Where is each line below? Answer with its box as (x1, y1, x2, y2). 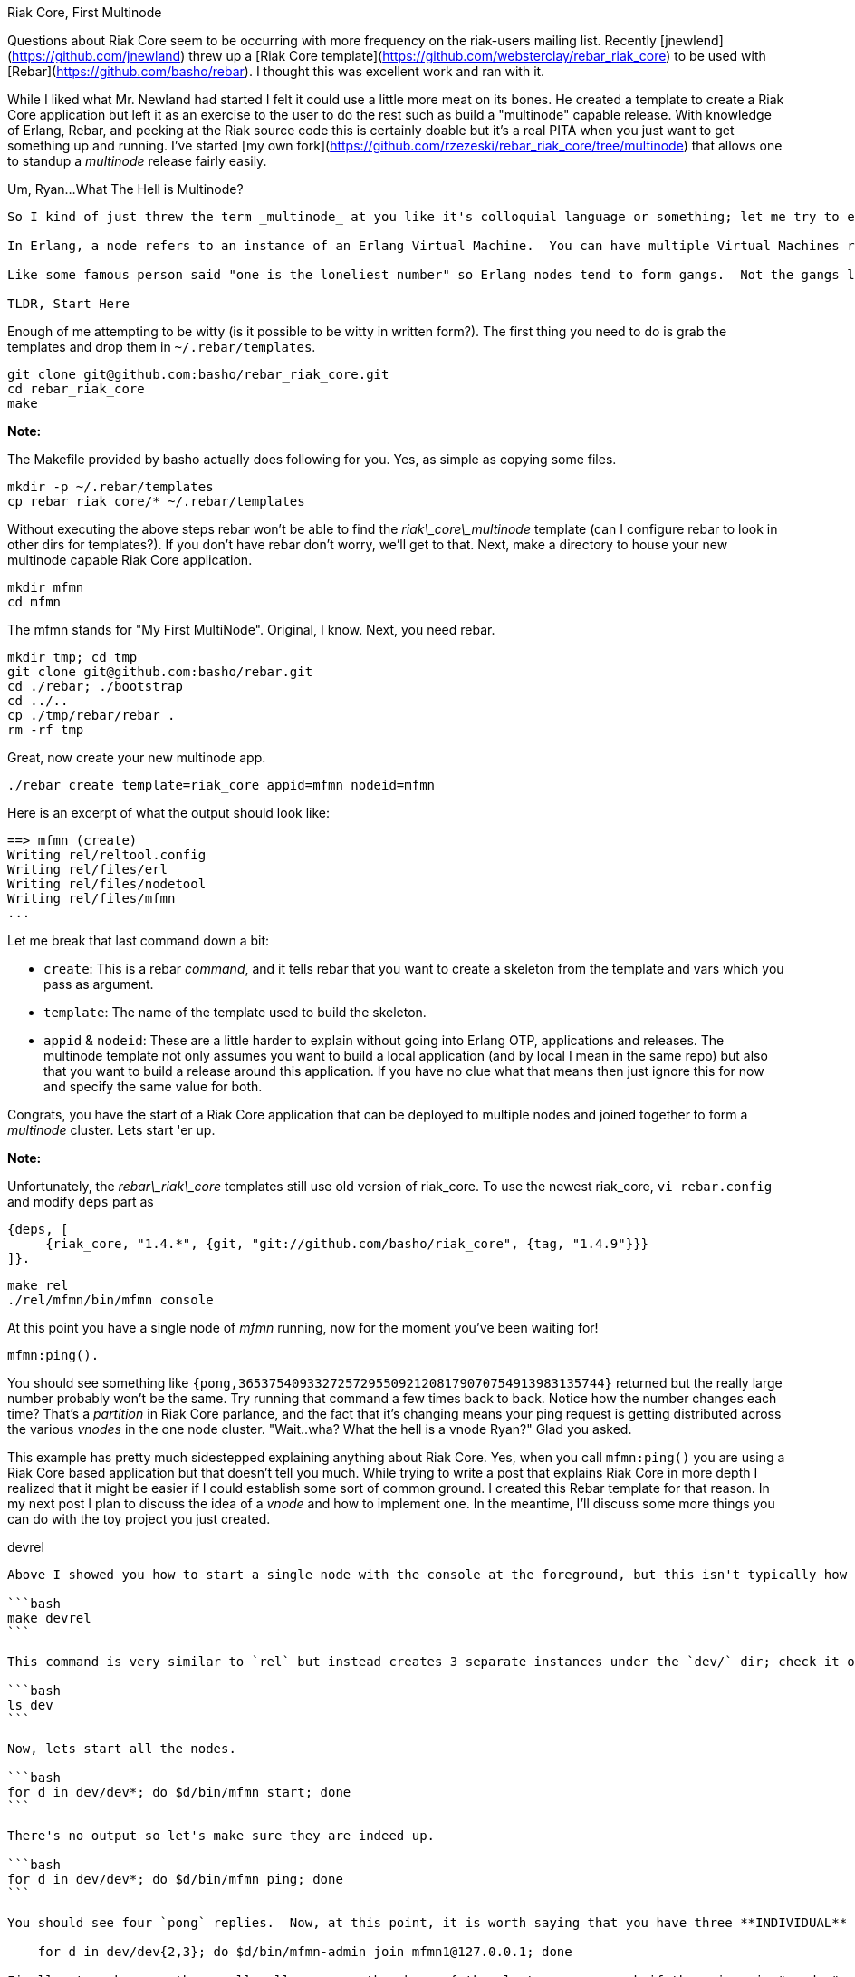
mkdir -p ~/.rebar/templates (7, 480, 214, 494)
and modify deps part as (7, 1194, 154, 1209)
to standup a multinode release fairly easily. (7, 153, 267, 169)
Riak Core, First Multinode (7, 5, 162, 20)
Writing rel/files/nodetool (7, 877, 207, 891)
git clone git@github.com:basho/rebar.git (7, 664, 313, 679)
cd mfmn (7, 595, 62, 609)
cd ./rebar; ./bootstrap (7, 679, 183, 693)
